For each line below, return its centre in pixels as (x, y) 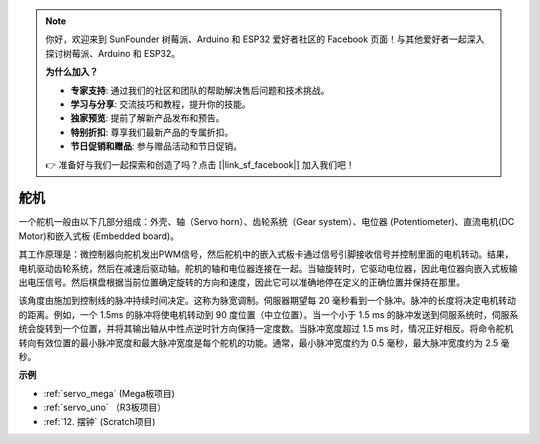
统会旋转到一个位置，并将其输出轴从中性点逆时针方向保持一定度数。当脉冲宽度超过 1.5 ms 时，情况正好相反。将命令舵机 (266, 329)
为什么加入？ (72, 72)
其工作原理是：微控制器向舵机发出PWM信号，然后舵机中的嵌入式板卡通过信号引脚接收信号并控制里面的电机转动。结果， (266, 254)
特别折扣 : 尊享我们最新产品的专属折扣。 (152, 132)
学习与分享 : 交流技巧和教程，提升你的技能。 (160, 104)
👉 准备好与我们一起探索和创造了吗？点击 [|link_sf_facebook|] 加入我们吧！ (200, 164)
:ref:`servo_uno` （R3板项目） (105, 407)
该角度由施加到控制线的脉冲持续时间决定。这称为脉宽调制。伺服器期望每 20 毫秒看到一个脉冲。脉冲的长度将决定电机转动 (267, 301)
